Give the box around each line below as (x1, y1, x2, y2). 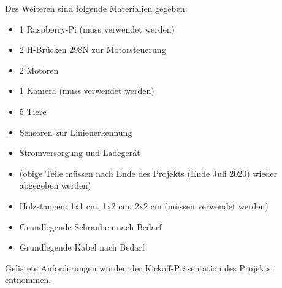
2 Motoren (19, 63, 59, 76)
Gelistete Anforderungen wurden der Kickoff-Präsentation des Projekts (5, 261, 271, 274)
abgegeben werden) (19, 179, 91, 192)
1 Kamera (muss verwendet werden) (19, 84, 154, 97)
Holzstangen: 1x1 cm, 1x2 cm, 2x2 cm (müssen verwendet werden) (19, 199, 269, 212)
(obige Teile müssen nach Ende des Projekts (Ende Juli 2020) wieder (19, 166, 278, 179)
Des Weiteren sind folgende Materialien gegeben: (5, 2, 188, 14)
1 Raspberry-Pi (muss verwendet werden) (19, 22, 175, 35)
